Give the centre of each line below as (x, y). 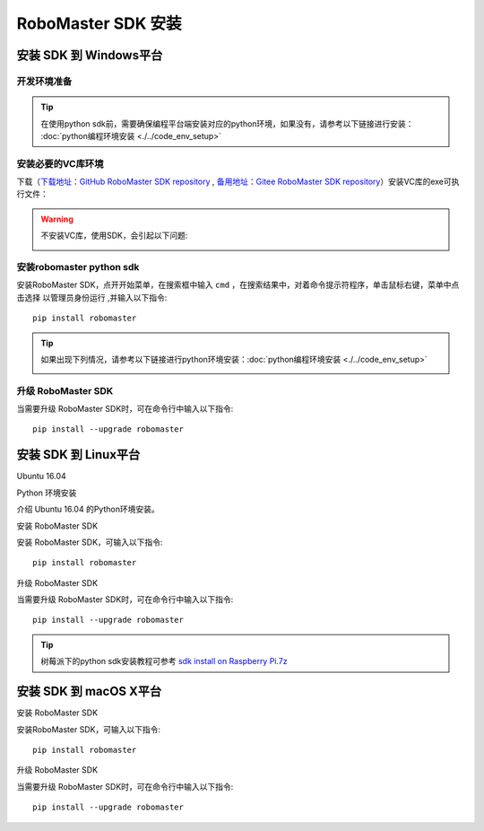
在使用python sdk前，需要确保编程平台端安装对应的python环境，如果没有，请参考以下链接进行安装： (227, 123)
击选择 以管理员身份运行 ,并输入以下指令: (92, 297)
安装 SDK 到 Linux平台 (78, 455)
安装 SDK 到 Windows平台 (90, 55)
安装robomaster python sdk (78, 267)
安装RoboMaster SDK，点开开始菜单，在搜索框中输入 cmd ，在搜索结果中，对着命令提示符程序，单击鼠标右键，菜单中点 (238, 285)
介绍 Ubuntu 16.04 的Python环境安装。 (88, 509)
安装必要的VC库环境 (60, 163)
